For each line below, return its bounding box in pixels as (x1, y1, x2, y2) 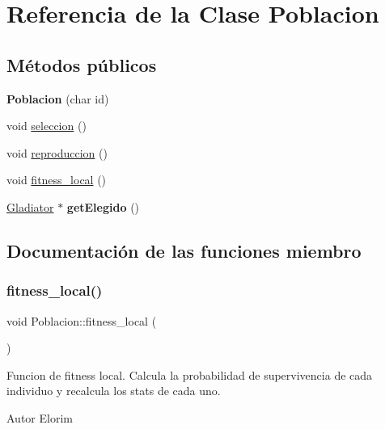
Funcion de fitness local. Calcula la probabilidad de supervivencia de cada (6, 366, 373, 383)
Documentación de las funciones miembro (6, 238, 362, 263)
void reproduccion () (6, 144, 108, 161)
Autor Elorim (6, 409, 73, 426)
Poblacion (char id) (6, 90, 109, 107)
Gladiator (6, 198, 54, 215)
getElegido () (66, 198, 140, 215)
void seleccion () (6, 117, 87, 134)
